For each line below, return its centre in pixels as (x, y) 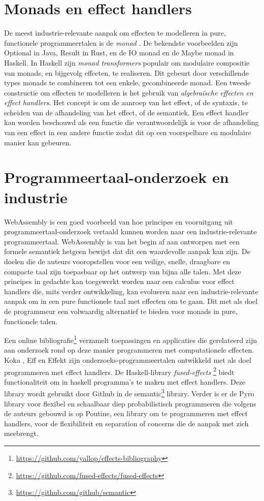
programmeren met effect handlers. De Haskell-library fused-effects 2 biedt (119, 371)
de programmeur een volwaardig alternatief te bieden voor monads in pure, (121, 311)
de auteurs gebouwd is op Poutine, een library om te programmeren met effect (126, 413)
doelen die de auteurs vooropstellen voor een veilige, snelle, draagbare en (117, 261)
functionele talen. (31, 321)
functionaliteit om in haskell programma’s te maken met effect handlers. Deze (125, 381)
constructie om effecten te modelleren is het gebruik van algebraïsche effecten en (129, 92)
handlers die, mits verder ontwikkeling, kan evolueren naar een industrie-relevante (131, 291)
